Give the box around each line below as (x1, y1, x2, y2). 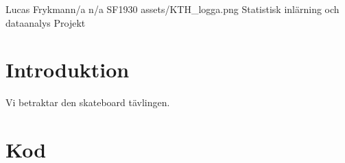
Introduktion (5, 55, 130, 84)
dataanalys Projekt (5, 15, 86, 29)
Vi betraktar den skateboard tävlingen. (5, 95, 170, 110)
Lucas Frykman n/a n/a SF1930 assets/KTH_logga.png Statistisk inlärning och (5, 2, 340, 16)
